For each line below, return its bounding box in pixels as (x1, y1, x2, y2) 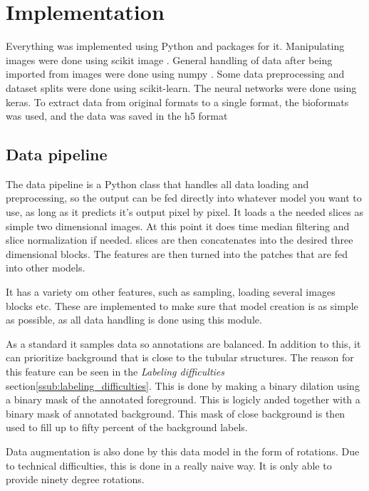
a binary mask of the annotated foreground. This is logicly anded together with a (6, 392, 360, 407)
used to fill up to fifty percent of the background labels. (6, 420, 248, 435)
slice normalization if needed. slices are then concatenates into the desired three (6, 232, 353, 247)
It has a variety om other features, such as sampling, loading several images (6, 284, 336, 299)
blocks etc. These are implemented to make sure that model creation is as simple (6, 298, 358, 313)
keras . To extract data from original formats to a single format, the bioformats (6, 94, 349, 109)
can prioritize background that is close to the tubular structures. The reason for (6, 350, 354, 365)
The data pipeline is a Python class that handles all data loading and (6, 176, 309, 191)
